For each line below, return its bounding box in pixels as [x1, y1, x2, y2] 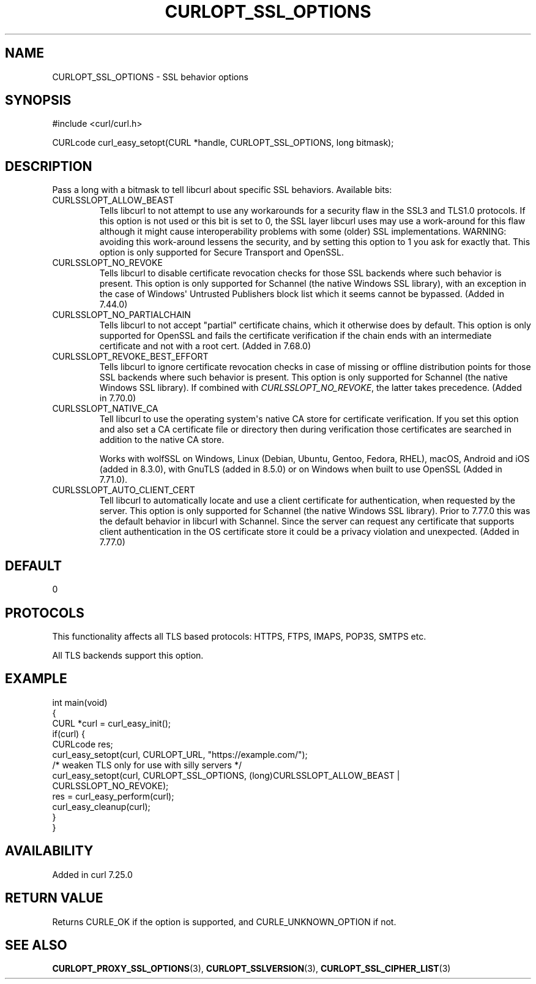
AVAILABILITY [5, 843, 94, 859]
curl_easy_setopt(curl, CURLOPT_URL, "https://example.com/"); [52, 749, 308, 760]
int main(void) [52, 697, 108, 708]
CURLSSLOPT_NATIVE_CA [52, 403, 158, 414]
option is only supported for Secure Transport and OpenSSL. [99, 247, 344, 258]
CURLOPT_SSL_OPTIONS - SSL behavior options [52, 71, 248, 82]
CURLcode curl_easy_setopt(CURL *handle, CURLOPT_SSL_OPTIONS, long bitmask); [52, 137, 394, 148]
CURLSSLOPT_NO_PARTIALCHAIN [52, 309, 191, 320]
